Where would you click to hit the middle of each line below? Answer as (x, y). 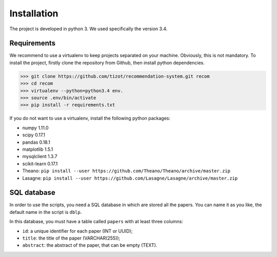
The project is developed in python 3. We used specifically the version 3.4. (88, 29)
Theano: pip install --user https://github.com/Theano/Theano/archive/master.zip (126, 171)
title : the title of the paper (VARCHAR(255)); (71, 238)
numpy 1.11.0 (35, 128)
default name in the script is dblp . (46, 212)
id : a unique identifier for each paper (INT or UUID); (77, 231)
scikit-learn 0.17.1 (40, 164)
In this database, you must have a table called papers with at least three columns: (96, 222)
